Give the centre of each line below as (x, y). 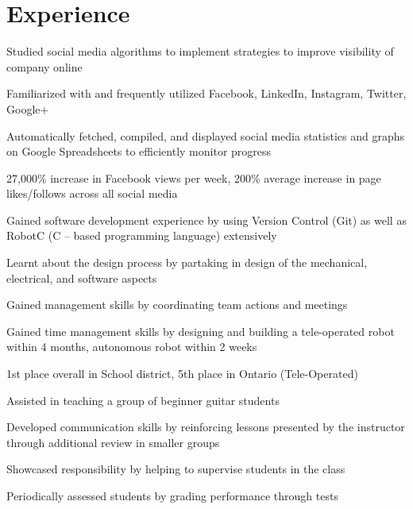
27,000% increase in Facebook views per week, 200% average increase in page (194, 177)
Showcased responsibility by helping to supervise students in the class (176, 469)
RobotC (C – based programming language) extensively (142, 235)
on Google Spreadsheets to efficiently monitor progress (139, 151)
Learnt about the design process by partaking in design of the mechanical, (187, 262)
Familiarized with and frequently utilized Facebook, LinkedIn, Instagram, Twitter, (206, 93)
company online (44, 66)
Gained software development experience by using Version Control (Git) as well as (206, 220)
